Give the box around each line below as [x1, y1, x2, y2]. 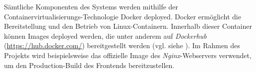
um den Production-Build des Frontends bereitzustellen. [4, 60, 175, 70]
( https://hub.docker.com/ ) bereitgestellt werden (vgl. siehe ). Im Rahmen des [4, 40, 240, 51]
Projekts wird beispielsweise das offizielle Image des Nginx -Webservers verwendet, [4, 50, 252, 60]
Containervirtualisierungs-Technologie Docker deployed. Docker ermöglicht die [4, 11, 241, 21]
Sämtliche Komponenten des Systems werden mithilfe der [4, 1, 179, 11]
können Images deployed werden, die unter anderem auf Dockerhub [4, 30, 207, 41]
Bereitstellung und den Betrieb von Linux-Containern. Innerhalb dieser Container [4, 21, 252, 31]
